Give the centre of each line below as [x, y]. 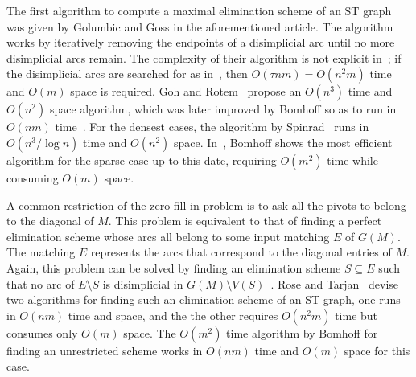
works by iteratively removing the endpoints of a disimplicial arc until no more [201, 42]
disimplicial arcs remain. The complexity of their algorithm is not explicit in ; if [204, 57]
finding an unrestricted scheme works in [105, 350]
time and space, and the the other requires [173, 315]
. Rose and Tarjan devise [335, 283]
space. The [150, 332]
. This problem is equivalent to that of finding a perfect [245, 221]
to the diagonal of [50, 221]
